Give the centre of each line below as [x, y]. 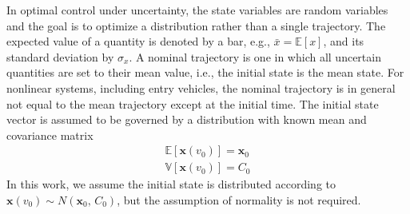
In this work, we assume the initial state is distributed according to [171, 184]
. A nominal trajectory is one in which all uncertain [255, 56]
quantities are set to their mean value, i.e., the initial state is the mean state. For [205, 72]
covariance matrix [50, 135]
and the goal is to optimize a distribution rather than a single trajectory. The [196, 25]
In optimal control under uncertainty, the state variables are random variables [197, 10]
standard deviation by [60, 56]
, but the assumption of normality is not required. [239, 200]
